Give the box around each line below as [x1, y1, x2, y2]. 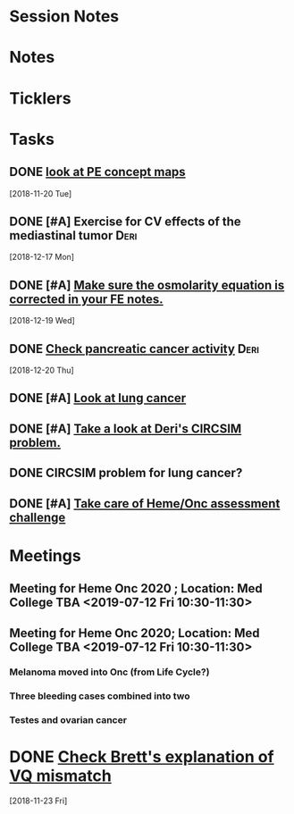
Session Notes [9, 6, 120, 27]
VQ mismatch [9, 766, 112, 786]
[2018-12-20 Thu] [9, 365, 74, 375]
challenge [9, 509, 66, 524]
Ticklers [9, 88, 71, 108]
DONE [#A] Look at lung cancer [9, 390, 187, 406]
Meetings [9, 545, 82, 566]
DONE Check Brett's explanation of [9, 747, 274, 768]
